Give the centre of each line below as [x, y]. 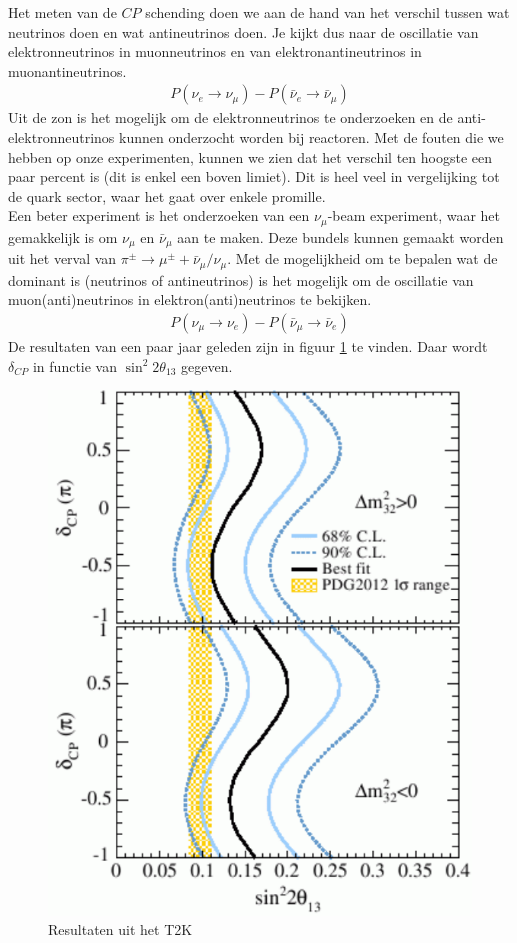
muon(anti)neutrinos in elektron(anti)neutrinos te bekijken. [190, 299]
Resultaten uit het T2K [120, 929]
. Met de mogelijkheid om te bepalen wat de [362, 258]
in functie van [74, 365]
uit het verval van [62, 258]
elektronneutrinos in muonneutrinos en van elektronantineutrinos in [215, 51]
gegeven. [207, 365]
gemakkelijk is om [63, 236]
